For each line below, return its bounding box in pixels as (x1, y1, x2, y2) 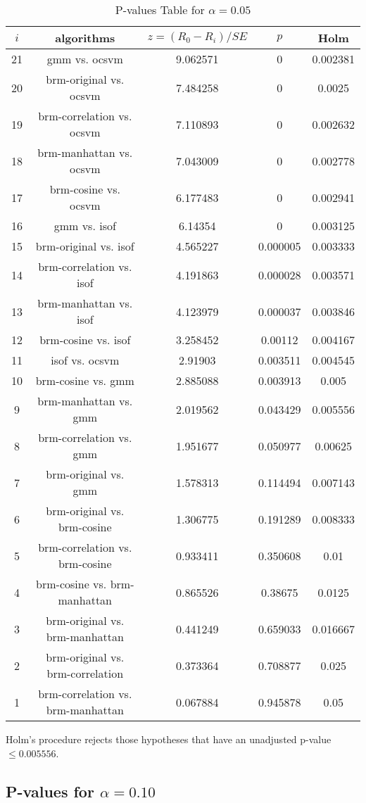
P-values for (6, 780, 94, 802)
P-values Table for (115, 1, 205, 18)
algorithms (55, 30, 115, 46)
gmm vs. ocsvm (46, 51, 123, 67)
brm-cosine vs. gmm (35, 372, 134, 388)
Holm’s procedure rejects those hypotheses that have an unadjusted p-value (6, 732, 332, 746)
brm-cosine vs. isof (39, 331, 131, 348)
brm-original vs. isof (35, 238, 134, 254)
